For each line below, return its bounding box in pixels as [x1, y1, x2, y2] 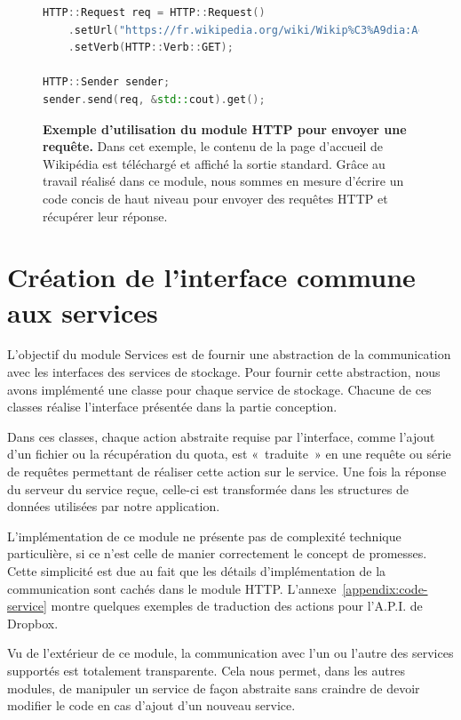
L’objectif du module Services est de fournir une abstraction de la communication [7, 345, 451, 364]
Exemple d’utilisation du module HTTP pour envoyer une [43, 119, 407, 138]
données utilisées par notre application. [7, 497, 220, 516]
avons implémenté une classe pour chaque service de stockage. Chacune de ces [7, 380, 432, 398]
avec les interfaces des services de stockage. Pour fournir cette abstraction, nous [7, 363, 441, 381]
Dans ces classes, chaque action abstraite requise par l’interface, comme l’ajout [7, 427, 435, 445]
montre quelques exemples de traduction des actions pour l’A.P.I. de [51, 596, 423, 615]
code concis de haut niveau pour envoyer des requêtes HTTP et [43, 188, 388, 207]
